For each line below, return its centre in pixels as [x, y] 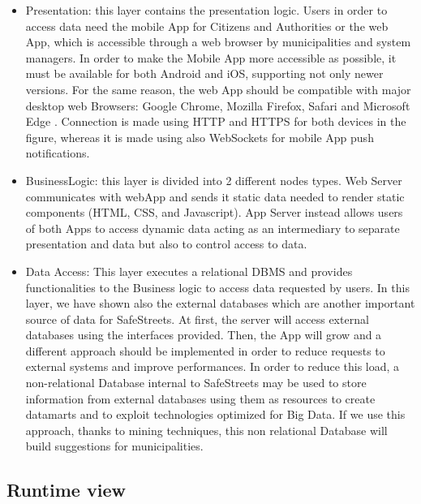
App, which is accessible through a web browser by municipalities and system [218, 42]
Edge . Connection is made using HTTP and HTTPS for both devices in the [216, 121]
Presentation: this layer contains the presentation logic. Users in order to [206, 10]
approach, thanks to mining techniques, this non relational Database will [206, 430]
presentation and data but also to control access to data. [166, 244]
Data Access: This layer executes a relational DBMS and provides [189, 271]
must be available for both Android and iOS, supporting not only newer [204, 73]
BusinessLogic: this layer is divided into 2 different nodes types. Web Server [214, 180]
